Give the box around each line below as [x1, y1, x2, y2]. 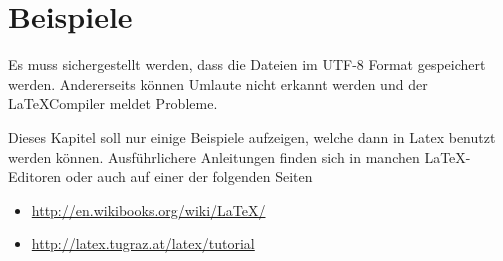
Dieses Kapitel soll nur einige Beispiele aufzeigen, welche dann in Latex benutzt [8, 126, 496, 147]
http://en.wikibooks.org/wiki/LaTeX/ [31, 199, 266, 220]
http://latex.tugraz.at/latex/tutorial [31, 233, 255, 254]
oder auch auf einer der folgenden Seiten [65, 166, 313, 187]
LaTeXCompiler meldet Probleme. [8, 93, 218, 114]
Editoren [8, 166, 62, 187]
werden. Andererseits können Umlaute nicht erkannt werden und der [8, 73, 428, 94]
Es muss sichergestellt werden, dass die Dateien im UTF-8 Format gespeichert [8, 54, 486, 75]
